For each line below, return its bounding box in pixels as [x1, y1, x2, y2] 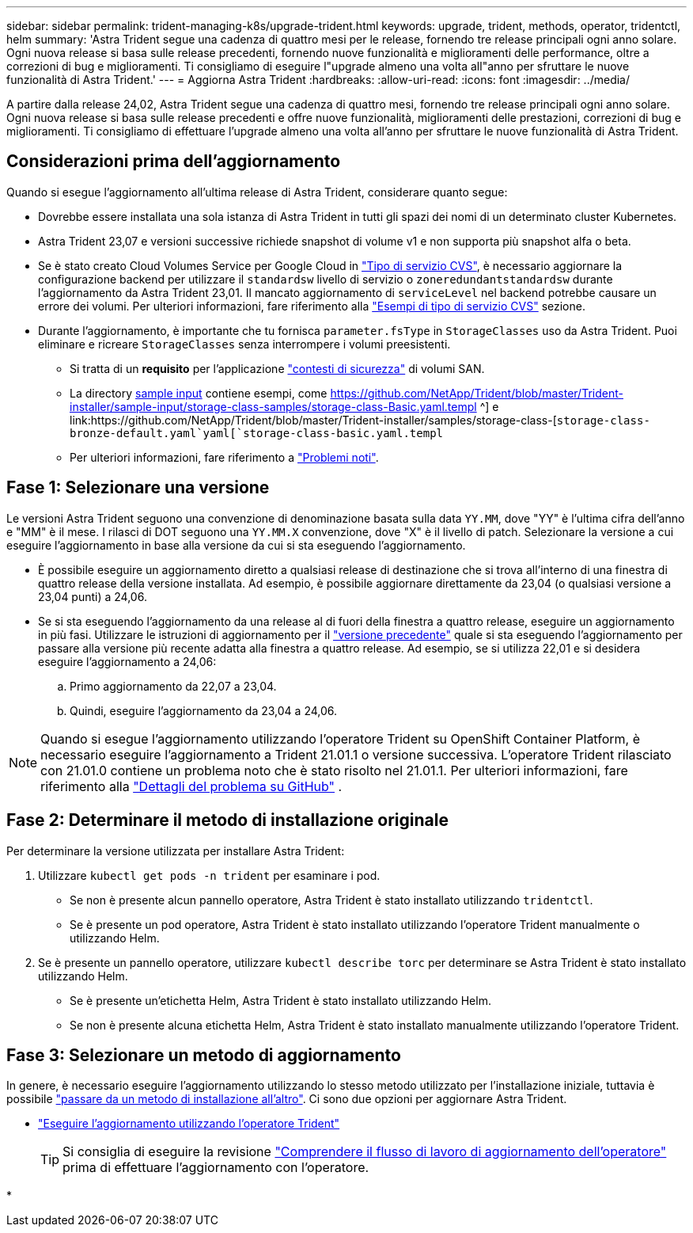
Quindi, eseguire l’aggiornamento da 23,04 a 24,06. [70, 703, 338, 717]
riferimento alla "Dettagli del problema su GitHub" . [40, 778, 343, 794]
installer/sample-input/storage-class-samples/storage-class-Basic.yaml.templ [70, 399, 477, 413]
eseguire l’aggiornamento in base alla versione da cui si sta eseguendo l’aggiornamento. [6, 538, 466, 552]
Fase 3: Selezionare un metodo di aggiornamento [6, 1045, 401, 1065]
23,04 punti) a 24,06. [38, 589, 147, 603]
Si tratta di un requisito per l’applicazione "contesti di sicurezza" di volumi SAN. [70, 361, 485, 375]
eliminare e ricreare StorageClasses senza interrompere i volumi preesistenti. [38, 337, 451, 351]
